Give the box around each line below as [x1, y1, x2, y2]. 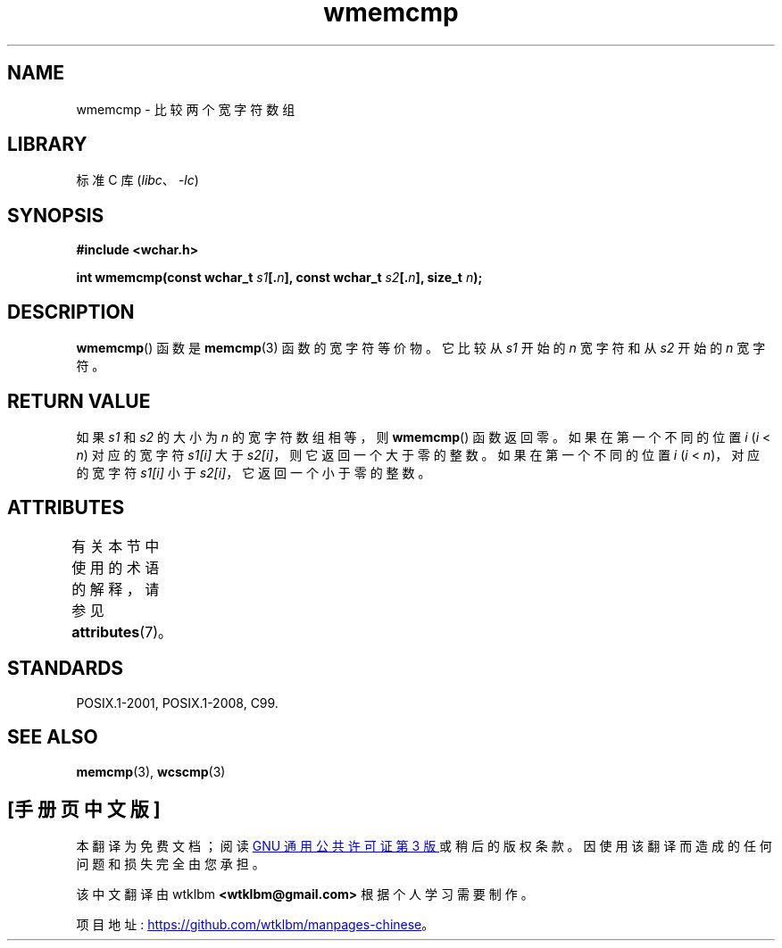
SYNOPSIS [7, 204, 104, 227]
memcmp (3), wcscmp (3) [76, 763, 226, 779]
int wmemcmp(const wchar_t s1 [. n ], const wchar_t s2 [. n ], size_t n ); [76, 270, 483, 286]
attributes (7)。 [71, 622, 173, 641]
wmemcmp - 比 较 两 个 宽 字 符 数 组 [76, 101, 295, 117]
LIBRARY [7, 133, 87, 156]
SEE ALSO [7, 726, 98, 749]
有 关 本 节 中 [71, 536, 160, 555]
